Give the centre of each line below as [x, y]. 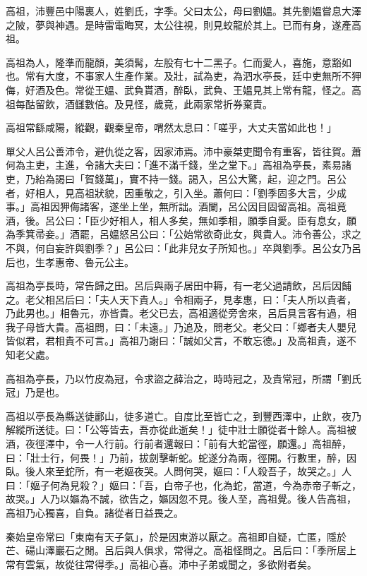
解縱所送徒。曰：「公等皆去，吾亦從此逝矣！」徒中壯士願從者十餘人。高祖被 [181, 430]
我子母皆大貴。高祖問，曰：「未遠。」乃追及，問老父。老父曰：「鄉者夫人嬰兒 [181, 326]
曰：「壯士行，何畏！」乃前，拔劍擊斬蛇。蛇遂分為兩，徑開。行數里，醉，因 [181, 457]
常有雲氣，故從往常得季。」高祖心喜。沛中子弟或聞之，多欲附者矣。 [161, 564]
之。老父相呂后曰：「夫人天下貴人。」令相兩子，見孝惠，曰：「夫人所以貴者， [181, 299]
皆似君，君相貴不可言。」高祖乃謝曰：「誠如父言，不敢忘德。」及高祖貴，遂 [176, 341]
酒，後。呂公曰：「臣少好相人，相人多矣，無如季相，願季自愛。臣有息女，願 [181, 220]
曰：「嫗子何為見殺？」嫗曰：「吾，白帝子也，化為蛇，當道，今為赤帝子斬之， [183, 485]
